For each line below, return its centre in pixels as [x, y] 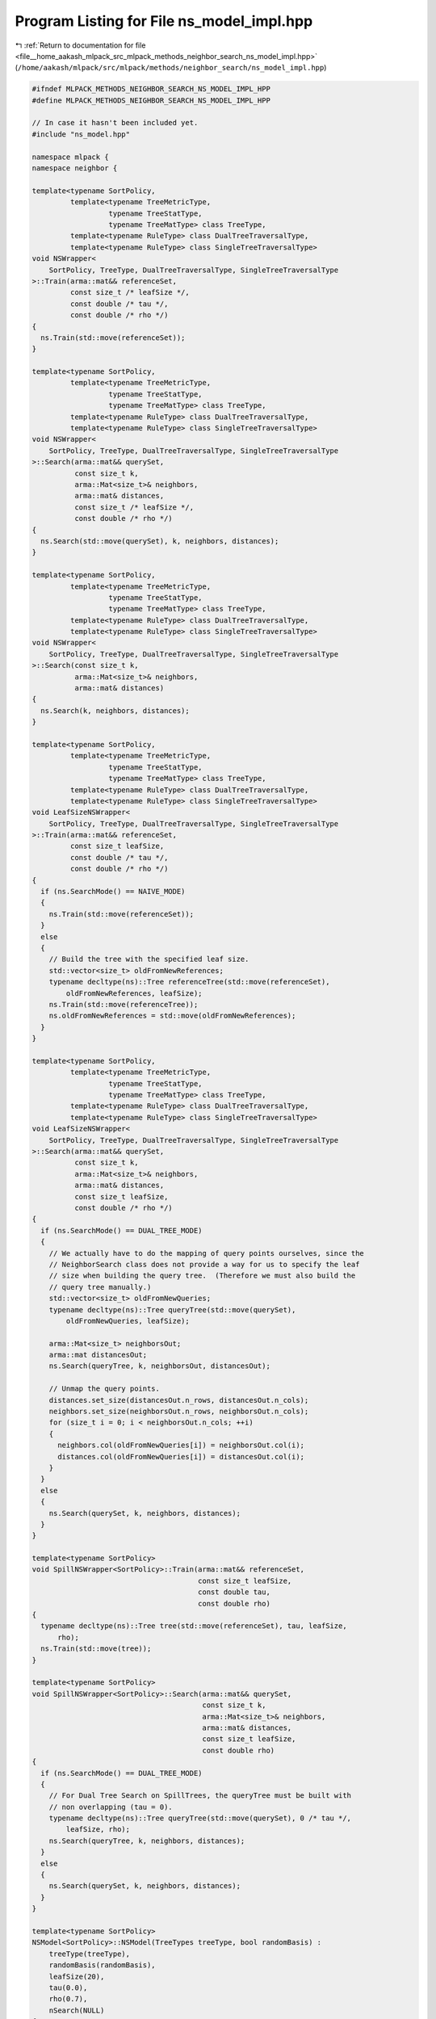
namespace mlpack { [70, 157]
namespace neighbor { [75, 168]
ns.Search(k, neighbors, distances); [115, 710]
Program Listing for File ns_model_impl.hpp [164, 21]
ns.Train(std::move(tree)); [96, 1649]
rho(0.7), [68, 1999]
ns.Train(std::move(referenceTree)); [124, 1004]
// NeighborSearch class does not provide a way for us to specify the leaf [204, 1264]
